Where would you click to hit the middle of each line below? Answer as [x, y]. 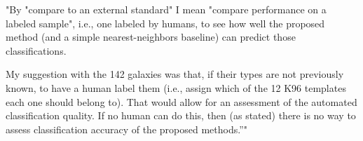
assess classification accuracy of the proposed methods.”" [127, 129]
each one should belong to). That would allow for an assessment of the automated [181, 101]
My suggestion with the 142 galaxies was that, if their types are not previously [175, 74]
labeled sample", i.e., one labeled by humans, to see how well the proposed [165, 23]
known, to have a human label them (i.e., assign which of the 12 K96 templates [176, 87]
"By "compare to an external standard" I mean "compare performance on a [166, 9]
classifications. [36, 50]
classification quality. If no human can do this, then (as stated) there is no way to [181, 115]
